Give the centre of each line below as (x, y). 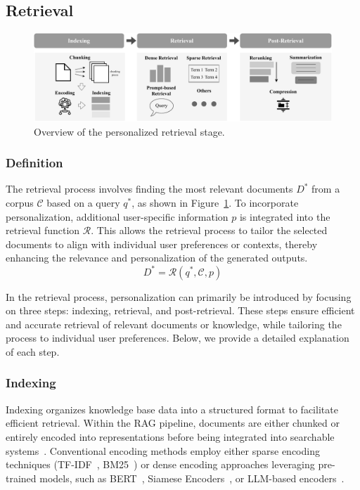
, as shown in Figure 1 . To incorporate (215, 203)
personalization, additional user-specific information (117, 216)
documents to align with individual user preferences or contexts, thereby (162, 244)
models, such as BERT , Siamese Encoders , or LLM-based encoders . (192, 478)
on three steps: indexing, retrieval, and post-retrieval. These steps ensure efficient (180, 310)
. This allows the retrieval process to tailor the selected (209, 230)
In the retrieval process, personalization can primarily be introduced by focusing (179, 296)
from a (326, 189)
